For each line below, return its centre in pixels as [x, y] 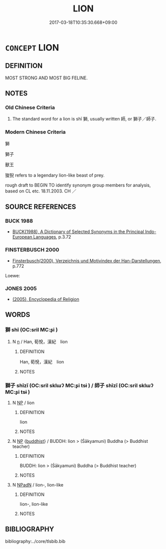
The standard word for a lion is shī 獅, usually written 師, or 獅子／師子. [84, 119]
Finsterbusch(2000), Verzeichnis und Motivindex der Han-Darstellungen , [87, 260]
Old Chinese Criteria [30, 108]
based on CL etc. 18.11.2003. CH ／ [41, 191]
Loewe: [13, 275]
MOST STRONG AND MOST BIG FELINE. [46, 78]
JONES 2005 [21, 288]
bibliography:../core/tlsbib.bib [35, 541]
